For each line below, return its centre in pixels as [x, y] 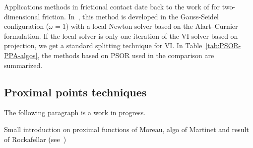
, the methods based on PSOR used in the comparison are [126, 55]
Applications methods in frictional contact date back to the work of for [112, 6]
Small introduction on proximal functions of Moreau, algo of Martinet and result [126, 129]
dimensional [22, 16]
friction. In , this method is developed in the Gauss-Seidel [130, 16]
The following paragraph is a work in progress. [75, 112]
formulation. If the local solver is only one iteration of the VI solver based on [121, 36]
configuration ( [27, 26]
